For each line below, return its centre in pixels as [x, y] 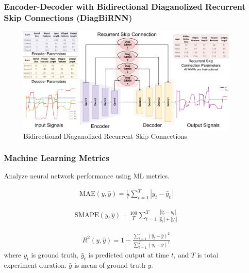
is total [208, 255]
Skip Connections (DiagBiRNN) [68, 17]
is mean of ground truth [110, 265]
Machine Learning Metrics [57, 157]
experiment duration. [35, 265]
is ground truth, [55, 255]
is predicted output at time [129, 255]
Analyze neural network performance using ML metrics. [87, 176]
